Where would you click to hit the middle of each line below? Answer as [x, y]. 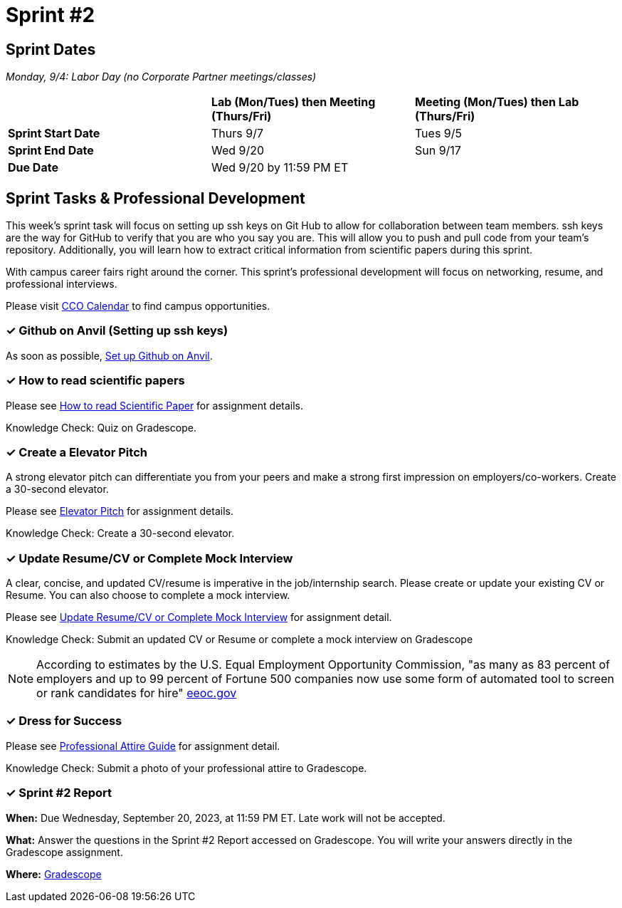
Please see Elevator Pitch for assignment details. [120, 511]
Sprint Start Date [54, 134]
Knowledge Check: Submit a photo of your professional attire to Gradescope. [186, 768]
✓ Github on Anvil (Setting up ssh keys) [117, 331]
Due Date [33, 168]
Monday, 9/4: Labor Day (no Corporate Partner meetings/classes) [161, 77]
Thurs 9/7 [237, 134]
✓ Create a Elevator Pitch [77, 452]
